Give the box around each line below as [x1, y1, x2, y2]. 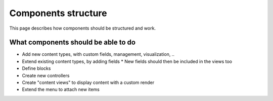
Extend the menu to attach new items [22, 86, 100, 92]
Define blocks [22, 65, 51, 71]
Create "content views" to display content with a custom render [22, 79, 155, 85]
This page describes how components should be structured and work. [9, 25, 156, 31]
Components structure [9, 8, 107, 19]
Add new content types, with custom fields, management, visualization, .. [22, 51, 174, 57]
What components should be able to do [9, 38, 136, 47]
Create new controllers [22, 72, 70, 78]
